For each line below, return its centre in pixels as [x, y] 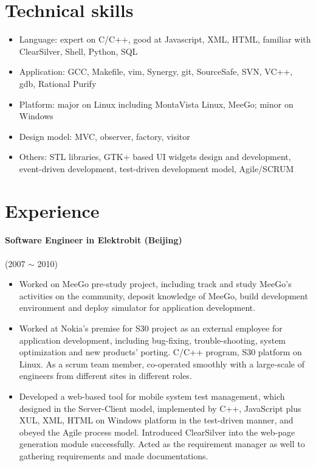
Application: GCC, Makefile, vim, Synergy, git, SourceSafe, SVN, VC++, [156, 71]
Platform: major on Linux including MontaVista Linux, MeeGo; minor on [156, 104]
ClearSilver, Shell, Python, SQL [78, 51]
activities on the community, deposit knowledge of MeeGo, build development [163, 295]
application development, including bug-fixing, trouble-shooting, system [153, 340]
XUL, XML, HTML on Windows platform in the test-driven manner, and [156, 420]
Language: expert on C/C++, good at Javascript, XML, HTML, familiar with [165, 39]
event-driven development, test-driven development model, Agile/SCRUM [156, 168]
